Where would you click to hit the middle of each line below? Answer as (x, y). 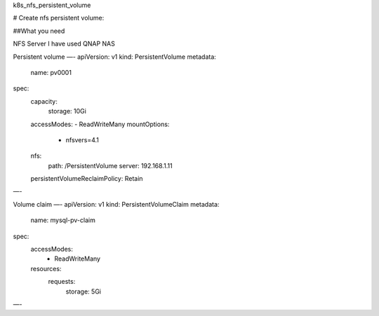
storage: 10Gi (67, 111)
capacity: (44, 101)
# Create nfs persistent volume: (59, 18)
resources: (46, 268)
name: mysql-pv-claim (63, 220)
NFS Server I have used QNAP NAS (64, 44)
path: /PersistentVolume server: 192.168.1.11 (110, 165)
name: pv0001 (51, 72)
